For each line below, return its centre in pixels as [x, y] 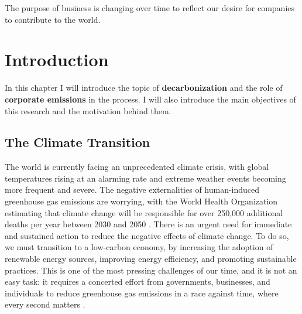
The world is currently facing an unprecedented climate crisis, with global [137, 167]
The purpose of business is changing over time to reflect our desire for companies [150, 8]
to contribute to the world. [53, 19]
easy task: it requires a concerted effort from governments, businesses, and [138, 281]
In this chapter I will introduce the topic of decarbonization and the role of [144, 88]
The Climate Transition [78, 142]
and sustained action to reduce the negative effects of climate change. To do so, [147, 235]
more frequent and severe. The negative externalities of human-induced [132, 190]
